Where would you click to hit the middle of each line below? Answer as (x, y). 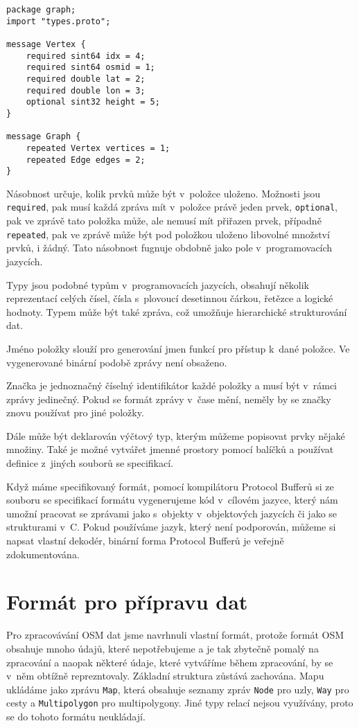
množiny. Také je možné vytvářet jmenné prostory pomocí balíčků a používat (170, 449)
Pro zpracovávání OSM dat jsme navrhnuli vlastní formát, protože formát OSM (175, 635)
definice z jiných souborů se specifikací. (90, 463)
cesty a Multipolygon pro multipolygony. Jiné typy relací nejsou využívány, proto (180, 703)
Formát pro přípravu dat (127, 602)
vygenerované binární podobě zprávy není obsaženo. (117, 362)
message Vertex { (46, 44)
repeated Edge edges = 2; (86, 160)
